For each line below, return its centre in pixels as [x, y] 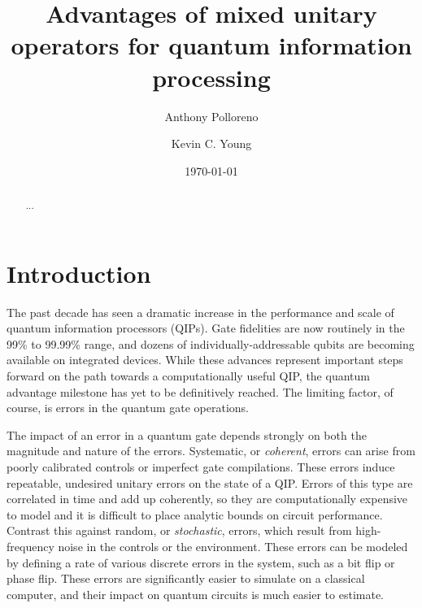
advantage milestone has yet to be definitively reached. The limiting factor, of [200, 391]
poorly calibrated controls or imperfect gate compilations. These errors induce [201, 467]
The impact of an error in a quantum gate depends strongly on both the [187, 434]
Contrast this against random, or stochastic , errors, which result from [179, 530]
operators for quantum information [211, 45]
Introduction [79, 273]
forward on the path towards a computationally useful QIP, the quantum [188, 376]
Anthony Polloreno [211, 116]
